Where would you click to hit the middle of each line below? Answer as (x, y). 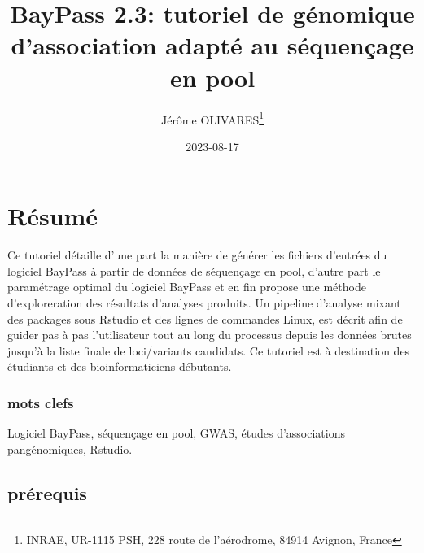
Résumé (53, 216)
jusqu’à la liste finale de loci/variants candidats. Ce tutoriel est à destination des (209, 350)
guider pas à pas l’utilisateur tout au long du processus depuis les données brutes (210, 335)
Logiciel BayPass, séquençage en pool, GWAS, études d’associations (176, 433)
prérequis (47, 492)
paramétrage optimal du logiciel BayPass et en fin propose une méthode (187, 287)
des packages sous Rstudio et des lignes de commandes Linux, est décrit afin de (205, 318)
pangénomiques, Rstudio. (70, 448)
